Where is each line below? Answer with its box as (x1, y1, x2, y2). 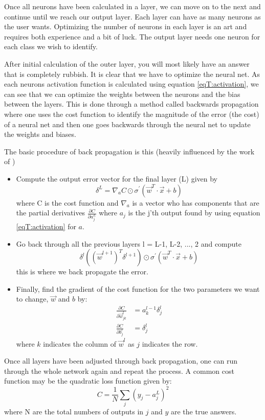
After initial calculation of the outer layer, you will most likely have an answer (4, 58, 250, 69)
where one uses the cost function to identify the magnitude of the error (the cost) (4, 108, 259, 119)
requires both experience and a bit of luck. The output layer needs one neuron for (4, 31, 260, 42)
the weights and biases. (4, 129, 76, 139)
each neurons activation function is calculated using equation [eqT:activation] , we (4, 78, 259, 89)
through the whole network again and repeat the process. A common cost (4, 365, 234, 376)
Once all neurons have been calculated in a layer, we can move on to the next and (4, 1, 261, 11)
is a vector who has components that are (132, 197, 259, 208)
